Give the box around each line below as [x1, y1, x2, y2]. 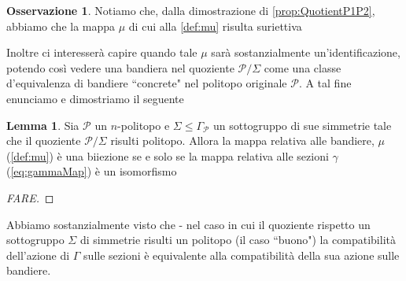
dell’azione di [6, 246, 70, 263]
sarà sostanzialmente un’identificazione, [211, 44, 400, 61]
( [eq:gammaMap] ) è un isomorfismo [6, 163, 177, 179]
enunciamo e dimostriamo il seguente [6, 90, 184, 106]
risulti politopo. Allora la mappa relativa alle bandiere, [110, 132, 375, 149]
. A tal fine [298, 75, 352, 91]
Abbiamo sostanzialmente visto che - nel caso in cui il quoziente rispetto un [6, 216, 371, 232]
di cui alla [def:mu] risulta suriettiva [128, 17, 302, 34]
